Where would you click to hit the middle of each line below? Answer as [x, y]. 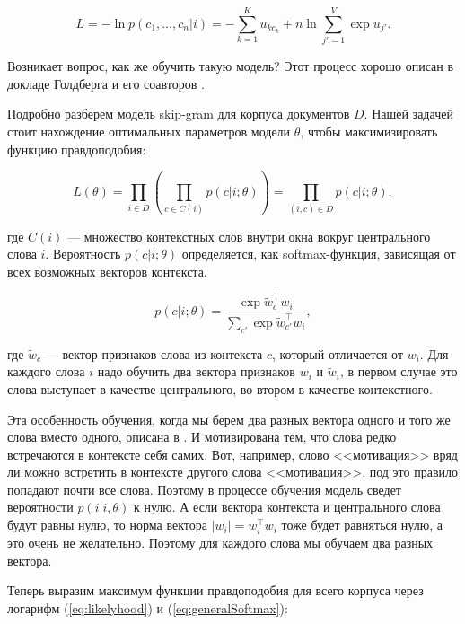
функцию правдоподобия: [77, 149]
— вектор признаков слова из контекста [154, 353]
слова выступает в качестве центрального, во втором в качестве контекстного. [220, 388]
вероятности [40, 507]
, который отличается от [337, 353]
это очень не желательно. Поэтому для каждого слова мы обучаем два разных [220, 543]
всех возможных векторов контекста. [107, 271]
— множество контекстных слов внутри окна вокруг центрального [249, 236]
